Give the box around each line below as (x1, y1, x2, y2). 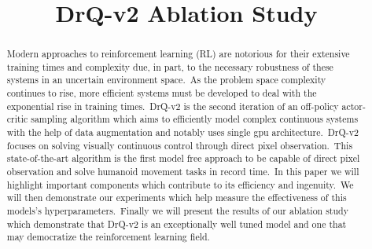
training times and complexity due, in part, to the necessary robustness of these (6, 60, 333, 73)
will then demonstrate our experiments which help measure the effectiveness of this (6, 191, 347, 204)
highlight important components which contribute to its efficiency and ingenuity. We (6, 178, 354, 191)
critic (6, 112, 28, 126)
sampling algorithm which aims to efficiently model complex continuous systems (31, 112, 359, 126)
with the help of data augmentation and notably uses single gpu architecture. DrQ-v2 (6, 126, 359, 139)
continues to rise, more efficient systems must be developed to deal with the (6, 86, 317, 100)
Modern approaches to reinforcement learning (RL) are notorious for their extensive (6, 47, 350, 60)
